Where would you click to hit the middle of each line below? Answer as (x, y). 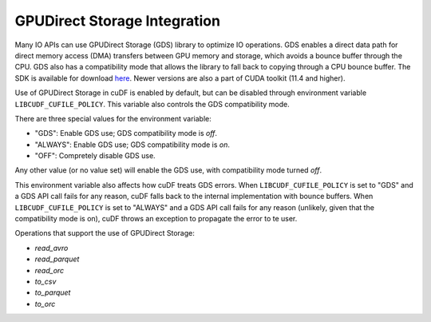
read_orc (49, 270)
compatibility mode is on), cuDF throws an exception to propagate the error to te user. (156, 219)
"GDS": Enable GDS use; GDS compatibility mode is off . (126, 133)
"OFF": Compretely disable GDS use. (95, 156)
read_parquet (57, 259)
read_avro (51, 248)
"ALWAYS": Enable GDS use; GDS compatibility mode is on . (132, 145)
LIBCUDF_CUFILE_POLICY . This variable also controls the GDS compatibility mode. (152, 104)
